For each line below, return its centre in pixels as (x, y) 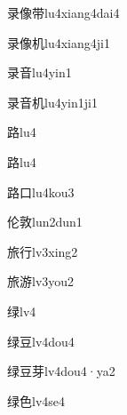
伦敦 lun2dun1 (45, 222)
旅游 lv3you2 (41, 281)
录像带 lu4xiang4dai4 (63, 12)
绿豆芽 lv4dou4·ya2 (61, 371)
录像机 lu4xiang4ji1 (59, 42)
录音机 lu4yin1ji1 (52, 102)
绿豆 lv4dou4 (41, 341)
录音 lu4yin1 (40, 72)
